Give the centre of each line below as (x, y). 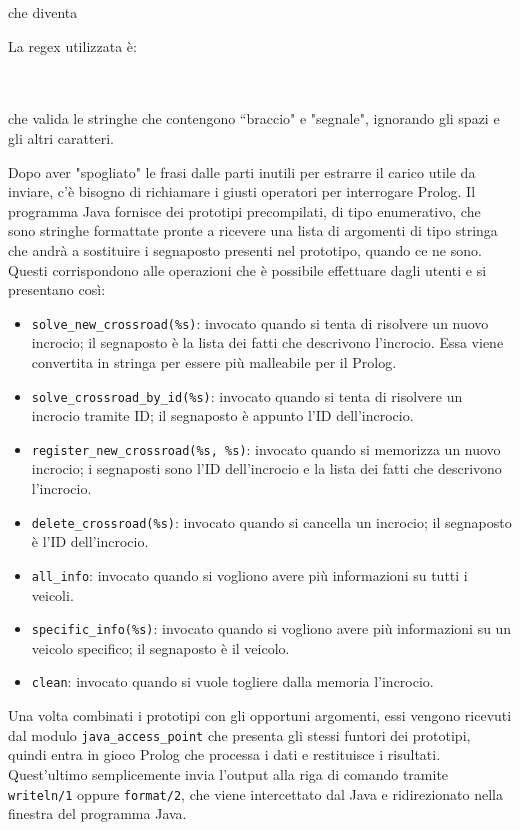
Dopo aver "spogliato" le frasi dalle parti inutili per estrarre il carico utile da (242, 171)
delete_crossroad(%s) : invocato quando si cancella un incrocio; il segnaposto (271, 521)
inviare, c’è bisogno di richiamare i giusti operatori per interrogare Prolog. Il (242, 191)
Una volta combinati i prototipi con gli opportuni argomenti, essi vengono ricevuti (260, 715)
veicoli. (52, 594)
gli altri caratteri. (61, 137)
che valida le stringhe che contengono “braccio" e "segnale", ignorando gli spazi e (254, 118)
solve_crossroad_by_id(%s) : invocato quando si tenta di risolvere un (247, 395)
